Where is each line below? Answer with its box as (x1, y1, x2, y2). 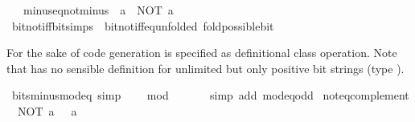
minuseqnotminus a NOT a (23, 2, 174, 18)
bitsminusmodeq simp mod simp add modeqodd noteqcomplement (11, 87, 409, 104)
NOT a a (17, 102, 77, 119)
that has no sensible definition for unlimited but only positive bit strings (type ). (6, 59, 405, 76)
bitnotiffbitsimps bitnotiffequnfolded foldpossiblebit (11, 17, 274, 34)
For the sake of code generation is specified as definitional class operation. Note (6, 44, 397, 61)
